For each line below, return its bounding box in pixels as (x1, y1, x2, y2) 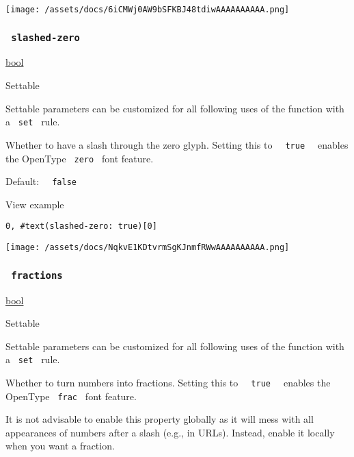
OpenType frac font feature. (5, 388, 137, 403)
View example (5, 197, 64, 211)
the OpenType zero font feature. (5, 151, 154, 165)
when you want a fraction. (5, 439, 115, 453)
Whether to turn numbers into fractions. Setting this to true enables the (5, 375, 331, 389)
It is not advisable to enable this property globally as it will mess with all (5, 412, 314, 426)
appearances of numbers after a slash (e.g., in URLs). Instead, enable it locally (5, 425, 335, 439)
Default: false (5, 174, 77, 188)
